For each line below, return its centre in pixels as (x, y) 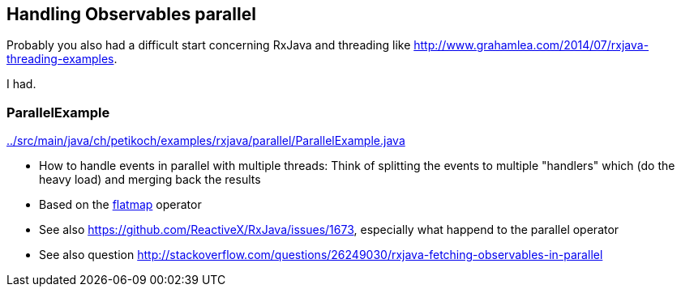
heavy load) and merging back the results (150, 180)
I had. (21, 84)
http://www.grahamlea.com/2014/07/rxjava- (531, 45)
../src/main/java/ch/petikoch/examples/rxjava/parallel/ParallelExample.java (206, 141)
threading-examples (60, 59)
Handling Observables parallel (131, 14)
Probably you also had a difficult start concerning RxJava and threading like (209, 45)
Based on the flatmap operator (120, 205)
